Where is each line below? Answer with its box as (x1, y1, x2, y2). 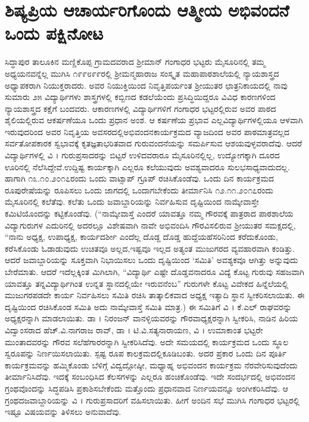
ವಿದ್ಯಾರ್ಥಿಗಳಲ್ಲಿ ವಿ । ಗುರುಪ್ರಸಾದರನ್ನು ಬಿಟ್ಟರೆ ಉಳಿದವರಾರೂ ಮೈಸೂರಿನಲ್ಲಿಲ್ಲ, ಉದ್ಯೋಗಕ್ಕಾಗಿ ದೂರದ (5, 149, 280, 161)
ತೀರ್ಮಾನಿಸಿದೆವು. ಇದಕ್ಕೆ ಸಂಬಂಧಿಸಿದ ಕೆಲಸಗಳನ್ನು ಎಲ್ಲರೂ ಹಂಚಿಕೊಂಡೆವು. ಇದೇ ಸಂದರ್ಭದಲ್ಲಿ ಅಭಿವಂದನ (5, 370, 295, 383)
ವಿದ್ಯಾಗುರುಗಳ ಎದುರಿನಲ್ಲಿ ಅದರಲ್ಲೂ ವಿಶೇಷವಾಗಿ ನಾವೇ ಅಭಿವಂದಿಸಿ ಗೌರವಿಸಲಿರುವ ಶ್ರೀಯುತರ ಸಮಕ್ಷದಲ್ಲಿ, (5, 218, 296, 231)
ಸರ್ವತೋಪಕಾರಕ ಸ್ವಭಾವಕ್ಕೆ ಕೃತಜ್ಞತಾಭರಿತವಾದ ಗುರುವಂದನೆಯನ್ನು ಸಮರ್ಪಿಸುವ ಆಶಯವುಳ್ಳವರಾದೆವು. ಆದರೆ (5, 137, 302, 149)
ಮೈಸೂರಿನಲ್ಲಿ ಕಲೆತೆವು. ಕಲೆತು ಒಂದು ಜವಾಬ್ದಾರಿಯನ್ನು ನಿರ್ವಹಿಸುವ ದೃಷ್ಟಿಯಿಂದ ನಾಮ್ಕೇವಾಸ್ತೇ (5, 195, 259, 208)
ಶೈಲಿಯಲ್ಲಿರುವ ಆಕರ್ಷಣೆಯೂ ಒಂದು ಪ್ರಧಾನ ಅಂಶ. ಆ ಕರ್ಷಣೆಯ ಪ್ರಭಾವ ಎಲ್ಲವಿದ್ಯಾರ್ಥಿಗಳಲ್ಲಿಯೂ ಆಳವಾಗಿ (5, 114, 303, 126)
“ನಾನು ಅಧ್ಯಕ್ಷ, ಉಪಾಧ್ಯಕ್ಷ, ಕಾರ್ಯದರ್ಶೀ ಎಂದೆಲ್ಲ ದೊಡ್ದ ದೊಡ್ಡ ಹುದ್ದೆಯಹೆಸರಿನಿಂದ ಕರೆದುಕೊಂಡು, (5, 230, 278, 243)
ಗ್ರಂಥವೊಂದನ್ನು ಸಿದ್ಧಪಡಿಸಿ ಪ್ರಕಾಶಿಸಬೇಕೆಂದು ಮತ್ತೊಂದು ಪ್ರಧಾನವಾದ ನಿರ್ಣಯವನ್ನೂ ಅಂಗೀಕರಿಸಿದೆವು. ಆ (5, 382, 288, 394)
